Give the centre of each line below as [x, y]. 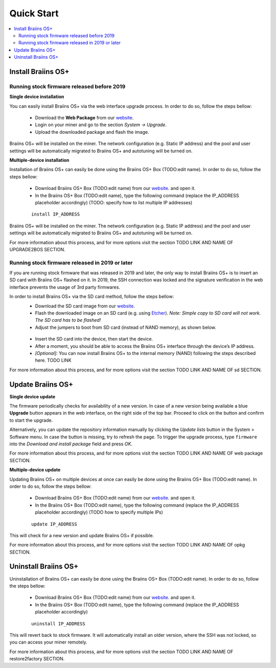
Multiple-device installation [39, 160]
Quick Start [34, 13]
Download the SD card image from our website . [85, 306]
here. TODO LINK [53, 361]
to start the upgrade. [31, 420]
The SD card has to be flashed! [68, 320]
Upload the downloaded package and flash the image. [92, 132]
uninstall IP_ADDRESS [58, 624]
